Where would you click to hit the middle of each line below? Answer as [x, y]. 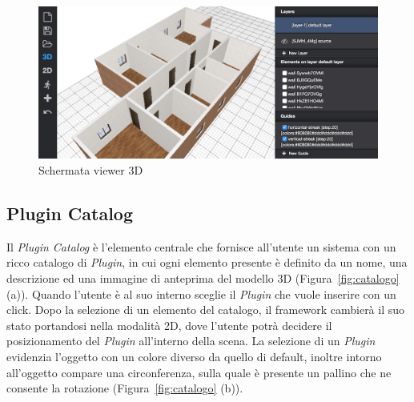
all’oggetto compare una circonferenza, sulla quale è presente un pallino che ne [199, 372]
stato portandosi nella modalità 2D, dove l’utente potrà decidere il [169, 325]
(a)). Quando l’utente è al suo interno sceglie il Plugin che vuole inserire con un [201, 293]
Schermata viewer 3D [91, 170]
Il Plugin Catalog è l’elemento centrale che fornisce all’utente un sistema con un [201, 246]
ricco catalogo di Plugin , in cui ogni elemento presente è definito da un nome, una [207, 262]
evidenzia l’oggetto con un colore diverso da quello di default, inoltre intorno [194, 357]
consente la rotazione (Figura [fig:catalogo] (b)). [125, 388]
